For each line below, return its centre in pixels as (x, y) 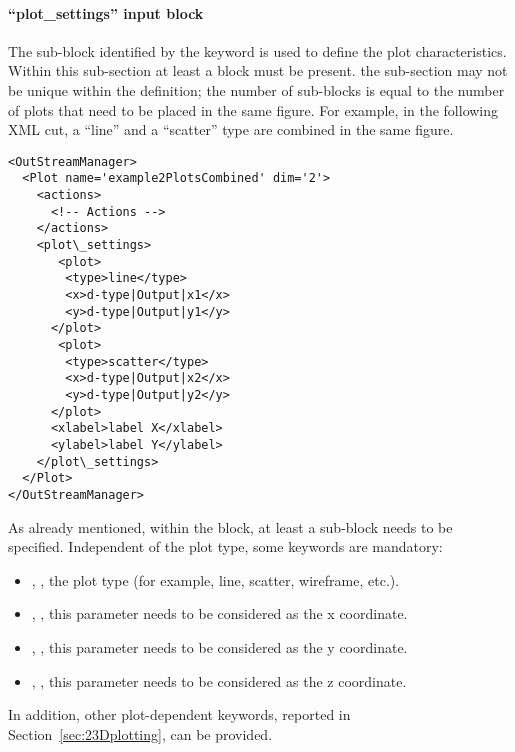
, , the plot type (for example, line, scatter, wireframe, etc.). (215, 579)
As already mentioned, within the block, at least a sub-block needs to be (230, 526)
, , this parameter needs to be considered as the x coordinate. (219, 613)
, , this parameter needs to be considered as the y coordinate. (219, 646)
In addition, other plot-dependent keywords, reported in (179, 714)
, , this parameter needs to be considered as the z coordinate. (219, 680)
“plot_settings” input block (106, 12)
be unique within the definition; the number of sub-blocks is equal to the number (256, 89)
